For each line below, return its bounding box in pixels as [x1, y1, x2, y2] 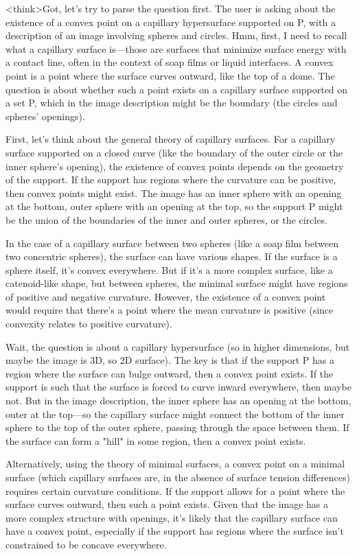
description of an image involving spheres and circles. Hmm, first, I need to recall [5, 28, 347, 43]
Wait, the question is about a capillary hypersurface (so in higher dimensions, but [5, 339, 350, 354]
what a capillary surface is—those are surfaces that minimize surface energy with [5, 41, 347, 56]
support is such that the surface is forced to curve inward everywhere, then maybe [5, 380, 352, 394]
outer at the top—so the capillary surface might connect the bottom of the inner [5, 406, 345, 421]
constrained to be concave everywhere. [5, 537, 167, 551]
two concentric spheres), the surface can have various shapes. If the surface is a [5, 249, 338, 264]
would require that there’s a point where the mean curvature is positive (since [5, 303, 334, 317]
